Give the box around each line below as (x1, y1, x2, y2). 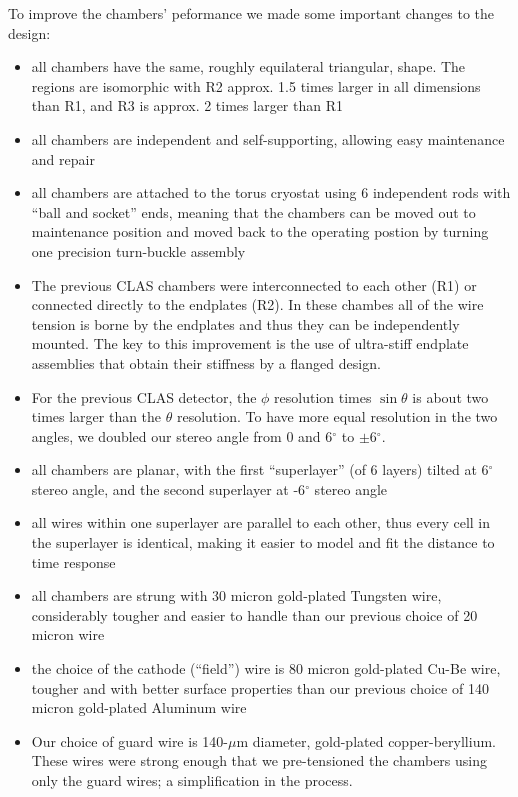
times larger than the (31, 406, 162, 427)
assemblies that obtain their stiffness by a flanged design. (31, 352, 381, 373)
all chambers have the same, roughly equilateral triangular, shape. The (31, 56, 466, 77)
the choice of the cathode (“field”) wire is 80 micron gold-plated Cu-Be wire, (31, 658, 501, 679)
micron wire (31, 624, 105, 645)
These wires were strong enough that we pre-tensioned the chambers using (31, 750, 488, 771)
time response (31, 551, 116, 572)
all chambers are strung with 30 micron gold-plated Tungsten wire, (31, 585, 442, 606)
